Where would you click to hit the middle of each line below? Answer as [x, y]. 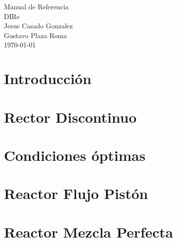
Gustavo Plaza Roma [36, 35]
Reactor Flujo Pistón [76, 193]
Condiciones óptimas [75, 155]
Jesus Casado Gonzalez [39, 26]
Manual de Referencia [36, 6]
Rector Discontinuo [70, 117]
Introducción [48, 78]
